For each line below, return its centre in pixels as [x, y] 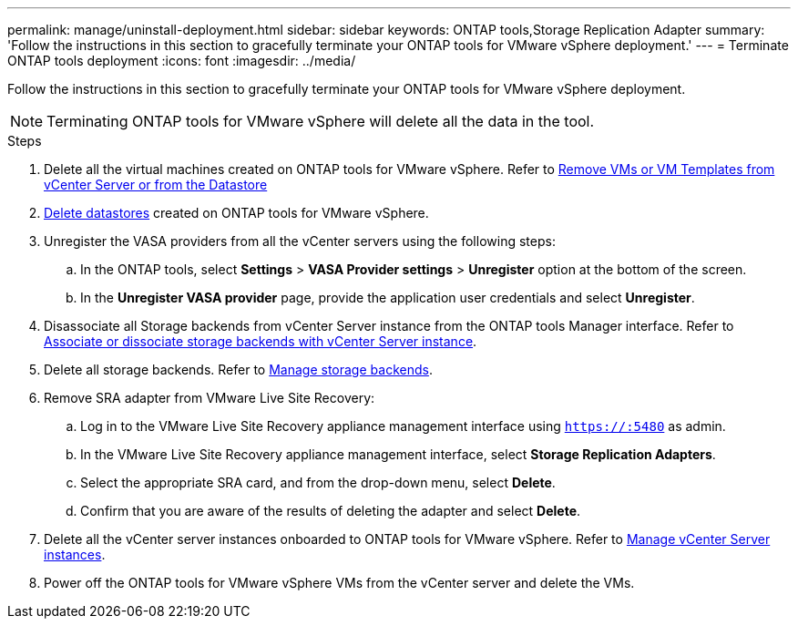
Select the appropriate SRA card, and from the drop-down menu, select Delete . [318, 482]
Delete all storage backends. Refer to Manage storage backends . [238, 369]
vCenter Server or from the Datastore [156, 185]
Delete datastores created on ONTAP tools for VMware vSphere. [236, 213]
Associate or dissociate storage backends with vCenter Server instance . [261, 341]
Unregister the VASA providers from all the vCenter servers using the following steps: [300, 241]
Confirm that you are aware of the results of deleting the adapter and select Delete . [331, 511]
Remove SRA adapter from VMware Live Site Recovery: [210, 398]
